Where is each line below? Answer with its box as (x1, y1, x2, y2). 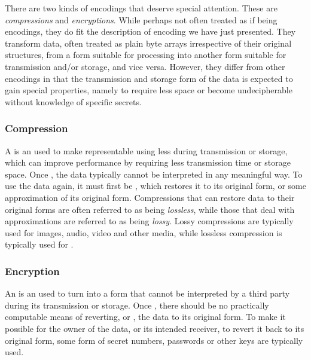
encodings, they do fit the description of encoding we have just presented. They (5, 25, 296, 38)
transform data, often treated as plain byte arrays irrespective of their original (5, 36, 292, 49)
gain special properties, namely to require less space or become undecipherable (5, 84, 292, 96)
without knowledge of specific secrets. (5, 95, 142, 108)
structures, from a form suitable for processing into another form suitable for (5, 48, 286, 61)
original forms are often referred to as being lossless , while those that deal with (5, 203, 295, 215)
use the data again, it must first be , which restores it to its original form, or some (5, 179, 306, 192)
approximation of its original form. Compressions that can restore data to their (5, 191, 295, 203)
